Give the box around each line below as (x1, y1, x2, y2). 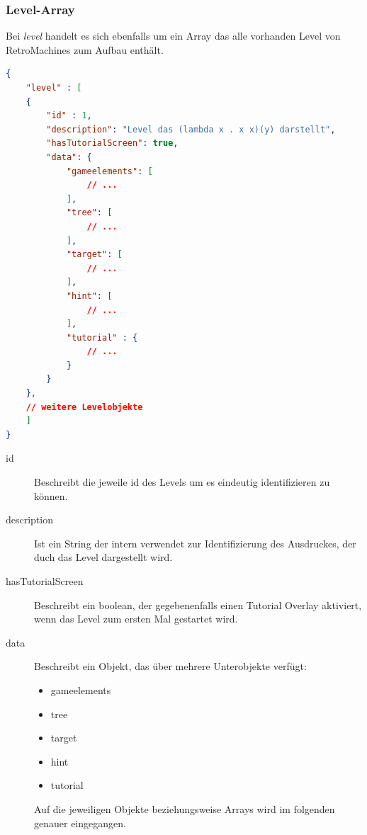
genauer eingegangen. (34, 815, 126, 830)
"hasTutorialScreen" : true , (46, 138, 179, 149)
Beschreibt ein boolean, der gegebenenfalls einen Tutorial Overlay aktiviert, (34, 597, 362, 612)
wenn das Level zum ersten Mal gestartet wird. (34, 611, 238, 626)
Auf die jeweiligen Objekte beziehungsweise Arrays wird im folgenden (34, 801, 335, 816)
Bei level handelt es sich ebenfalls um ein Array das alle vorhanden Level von (6, 28, 341, 43)
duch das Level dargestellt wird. (34, 550, 173, 564)
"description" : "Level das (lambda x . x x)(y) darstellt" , (46, 124, 336, 135)
